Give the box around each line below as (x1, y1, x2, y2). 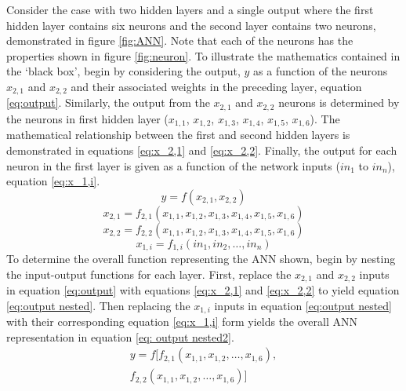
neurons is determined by (278, 94, 400, 111)
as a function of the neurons (253, 63, 388, 79)
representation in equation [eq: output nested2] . (6, 328, 234, 345)
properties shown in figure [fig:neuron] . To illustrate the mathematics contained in (6, 47, 401, 64)
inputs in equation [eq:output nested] (214, 297, 392, 313)
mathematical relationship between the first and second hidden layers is (6, 126, 350, 143)
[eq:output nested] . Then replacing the (6, 297, 190, 313)
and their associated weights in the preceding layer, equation (71, 78, 362, 94)
